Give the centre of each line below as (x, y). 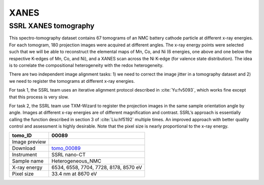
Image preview (29, 142)
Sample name (28, 161)
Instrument (24, 155)
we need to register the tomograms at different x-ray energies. (72, 81)
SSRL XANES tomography (52, 26)
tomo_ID (22, 135)
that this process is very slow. (39, 97)
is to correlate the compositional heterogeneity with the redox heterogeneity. (86, 65)
